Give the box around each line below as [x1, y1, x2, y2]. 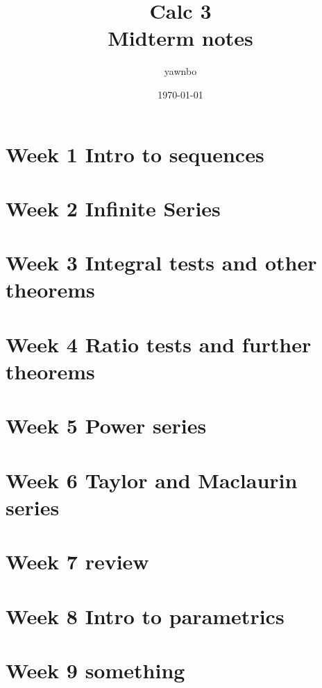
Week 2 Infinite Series [6, 193, 221, 222]
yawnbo [164, 64, 197, 78]
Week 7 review [6, 547, 149, 576]
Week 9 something [6, 656, 185, 685]
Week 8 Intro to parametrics [6, 601, 285, 630]
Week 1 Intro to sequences [6, 139, 264, 168]
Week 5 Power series [6, 411, 207, 440]
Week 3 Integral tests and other [6, 248, 317, 277]
